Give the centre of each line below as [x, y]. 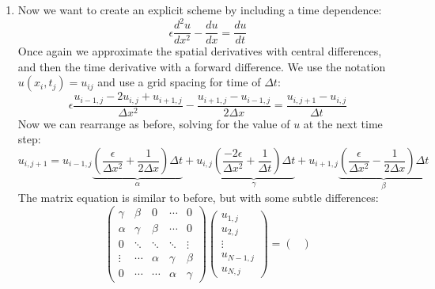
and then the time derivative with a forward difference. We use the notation [202, 66]
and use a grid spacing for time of [179, 82]
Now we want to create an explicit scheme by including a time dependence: [200, 10]
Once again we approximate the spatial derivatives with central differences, [200, 51]
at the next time [343, 123]
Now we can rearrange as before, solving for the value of [154, 123]
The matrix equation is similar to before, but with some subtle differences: [198, 198]
